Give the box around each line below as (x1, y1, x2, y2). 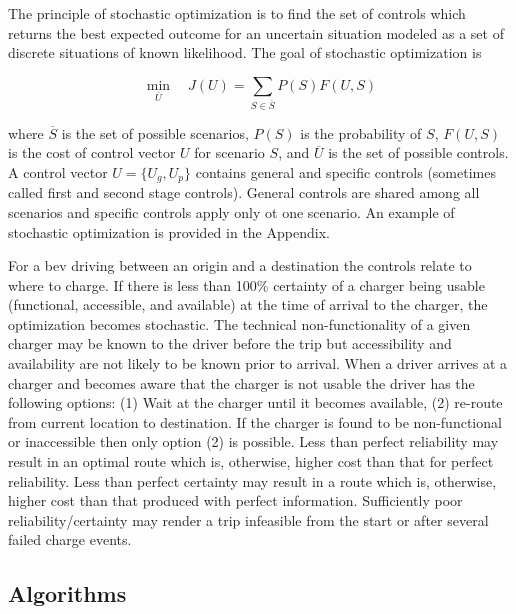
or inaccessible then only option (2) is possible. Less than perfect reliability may (8, 431, 499, 452)
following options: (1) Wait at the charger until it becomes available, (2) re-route (8, 392, 503, 413)
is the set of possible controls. (328, 142, 509, 163)
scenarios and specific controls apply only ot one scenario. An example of (8, 201, 455, 222)
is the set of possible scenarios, (61, 122, 249, 143)
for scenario (194, 142, 265, 163)
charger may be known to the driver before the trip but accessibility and (8, 333, 452, 354)
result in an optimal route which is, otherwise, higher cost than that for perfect (8, 451, 494, 472)
